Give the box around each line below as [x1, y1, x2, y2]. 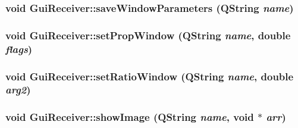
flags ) [5, 41, 33, 56]
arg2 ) [5, 82, 31, 97]
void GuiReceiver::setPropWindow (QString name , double [5, 27, 291, 42]
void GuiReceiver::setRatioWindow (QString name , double [5, 68, 294, 83]
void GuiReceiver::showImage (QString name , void [5, 110, 254, 124]
